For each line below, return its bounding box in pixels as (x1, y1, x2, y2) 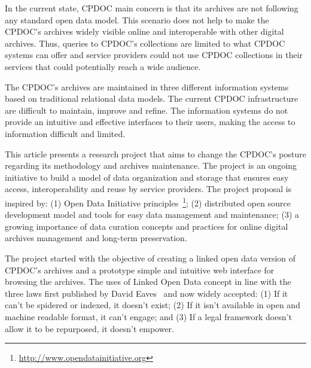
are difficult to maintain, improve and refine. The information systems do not (5, 104, 288, 116)
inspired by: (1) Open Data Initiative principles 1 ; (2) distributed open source (5, 194, 291, 209)
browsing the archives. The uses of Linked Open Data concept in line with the (5, 275, 291, 288)
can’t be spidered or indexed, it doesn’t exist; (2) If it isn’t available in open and (5, 299, 300, 311)
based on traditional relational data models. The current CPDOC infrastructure (5, 92, 298, 105)
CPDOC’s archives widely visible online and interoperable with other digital (5, 25, 284, 38)
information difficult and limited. (5, 127, 126, 139)
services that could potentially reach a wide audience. (5, 60, 201, 72)
